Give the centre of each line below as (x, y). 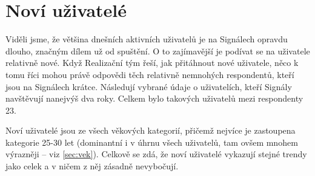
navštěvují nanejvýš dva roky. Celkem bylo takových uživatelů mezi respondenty (154, 98)
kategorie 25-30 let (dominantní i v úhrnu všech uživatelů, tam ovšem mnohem (152, 142)
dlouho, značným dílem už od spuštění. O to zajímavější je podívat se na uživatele (158, 51)
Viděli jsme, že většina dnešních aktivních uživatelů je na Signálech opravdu (147, 39)
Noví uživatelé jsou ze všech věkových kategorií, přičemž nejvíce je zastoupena (151, 130)
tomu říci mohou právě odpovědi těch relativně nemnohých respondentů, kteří (150, 74)
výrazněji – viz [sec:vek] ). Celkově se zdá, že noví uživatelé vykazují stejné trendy (156, 154)
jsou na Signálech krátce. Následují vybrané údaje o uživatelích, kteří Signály (149, 86)
